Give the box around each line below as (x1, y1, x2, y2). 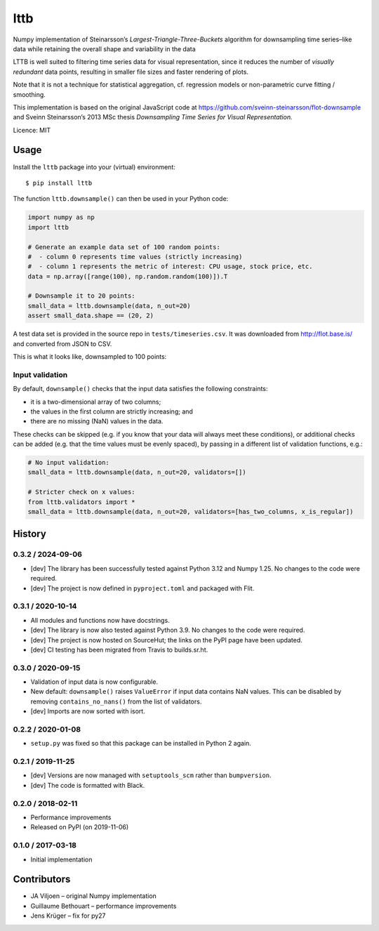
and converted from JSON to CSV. (13, 339, 112, 348)
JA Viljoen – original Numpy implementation (30, 892, 157, 900)
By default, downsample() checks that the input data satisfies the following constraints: (13, 385, 268, 393)
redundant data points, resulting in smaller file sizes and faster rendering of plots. (13, 67, 249, 76)
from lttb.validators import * (27, 498, 136, 506)
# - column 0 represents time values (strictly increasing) (27, 253, 243, 260)
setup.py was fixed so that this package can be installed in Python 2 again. (30, 739, 252, 748)
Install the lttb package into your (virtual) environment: (13, 162, 175, 171)
